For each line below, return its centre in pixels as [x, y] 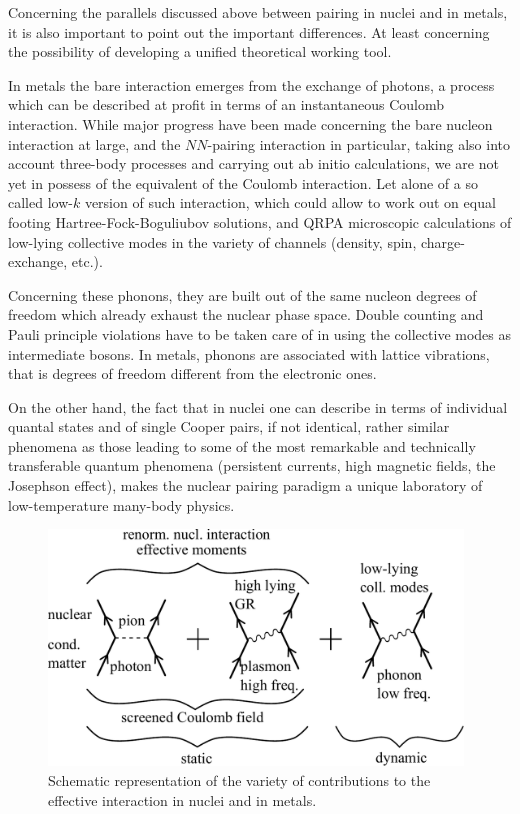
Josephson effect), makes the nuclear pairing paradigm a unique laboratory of [245, 485]
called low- [40, 202]
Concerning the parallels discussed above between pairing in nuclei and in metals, [258, 12]
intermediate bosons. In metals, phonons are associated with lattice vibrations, [249, 353]
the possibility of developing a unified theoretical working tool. [200, 51]
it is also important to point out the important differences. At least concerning [249, 31]
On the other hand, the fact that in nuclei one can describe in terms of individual [258, 406]
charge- [442, 241]
